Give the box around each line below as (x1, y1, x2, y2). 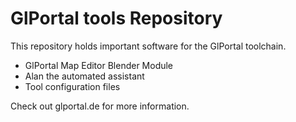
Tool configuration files (24, 80, 121, 92)
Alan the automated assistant (24, 70, 145, 82)
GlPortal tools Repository (10, 7, 223, 30)
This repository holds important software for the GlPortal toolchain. (10, 40, 287, 52)
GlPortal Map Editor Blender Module (24, 59, 174, 71)
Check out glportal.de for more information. (10, 100, 190, 112)
